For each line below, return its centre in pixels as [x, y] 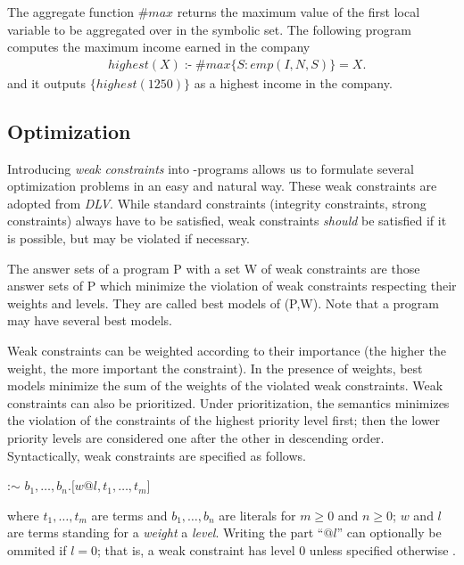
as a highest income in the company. [293, 82]
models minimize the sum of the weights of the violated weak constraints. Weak [225, 385]
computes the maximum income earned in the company [159, 47]
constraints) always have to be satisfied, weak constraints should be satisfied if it [227, 221]
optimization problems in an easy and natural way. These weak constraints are [222, 186]
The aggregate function [70, 12]
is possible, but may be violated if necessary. [128, 237]
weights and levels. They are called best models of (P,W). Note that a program [223, 303]
